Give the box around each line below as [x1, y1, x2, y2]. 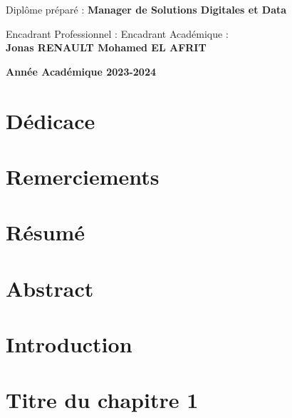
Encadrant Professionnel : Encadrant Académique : [6, 26, 229, 41]
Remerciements [6, 161, 160, 190]
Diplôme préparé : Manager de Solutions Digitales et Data [6, 2, 287, 16]
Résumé [6, 218, 85, 247]
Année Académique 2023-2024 [6, 63, 157, 78]
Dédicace [6, 106, 95, 135]
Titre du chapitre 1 [6, 385, 199, 414]
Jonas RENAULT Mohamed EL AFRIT [6, 40, 207, 55]
